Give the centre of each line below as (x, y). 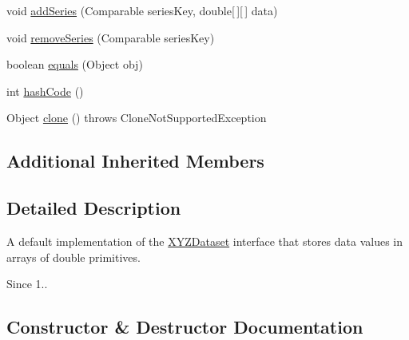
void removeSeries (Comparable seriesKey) (111, 37)
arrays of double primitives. (73, 257)
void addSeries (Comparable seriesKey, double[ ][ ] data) (142, 10)
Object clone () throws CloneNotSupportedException (137, 118)
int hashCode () (45, 91)
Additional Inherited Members (135, 161)
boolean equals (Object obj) (75, 64)
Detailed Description (94, 208)
